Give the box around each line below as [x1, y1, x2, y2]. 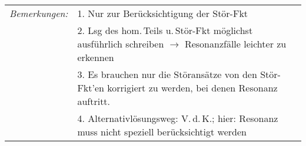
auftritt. [77, 94, 111, 108]
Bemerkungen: [9, 6, 68, 20]
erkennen [77, 50, 114, 64]
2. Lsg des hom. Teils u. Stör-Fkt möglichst [77, 23, 253, 37]
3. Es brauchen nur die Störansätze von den [77, 67, 257, 81]
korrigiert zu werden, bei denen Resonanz [107, 80, 278, 94]
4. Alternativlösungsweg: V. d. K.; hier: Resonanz [77, 111, 278, 125]
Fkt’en [77, 80, 104, 94]
